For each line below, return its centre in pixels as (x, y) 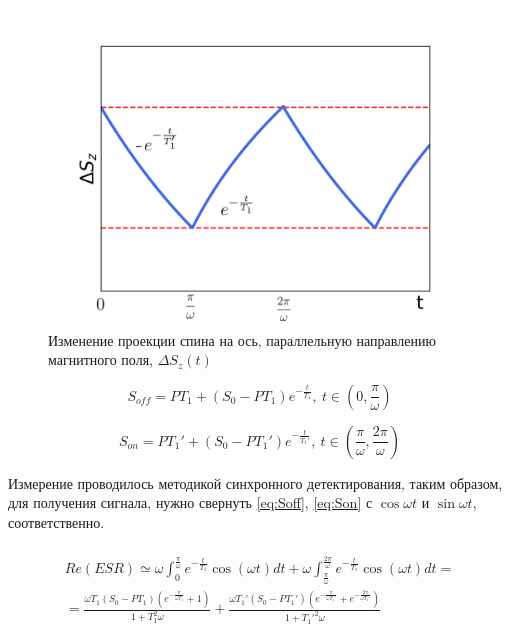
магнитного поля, (100, 359)
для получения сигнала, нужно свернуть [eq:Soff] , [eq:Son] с (190, 502)
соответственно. (56, 521)
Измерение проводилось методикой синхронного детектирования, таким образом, (255, 482)
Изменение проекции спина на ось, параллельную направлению (242, 339)
